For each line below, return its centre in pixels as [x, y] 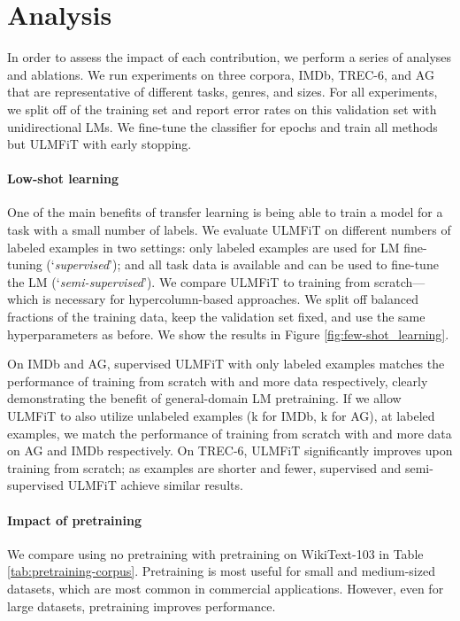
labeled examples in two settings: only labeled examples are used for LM [203, 247]
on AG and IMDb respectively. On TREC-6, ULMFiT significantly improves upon [230, 450]
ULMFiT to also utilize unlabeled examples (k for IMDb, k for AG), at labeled [221, 416]
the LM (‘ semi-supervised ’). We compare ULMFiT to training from [189, 281]
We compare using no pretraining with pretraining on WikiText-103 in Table [215, 553]
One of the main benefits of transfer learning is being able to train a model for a [225, 212]
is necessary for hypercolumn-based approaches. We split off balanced [230, 299]
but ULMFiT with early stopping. [100, 144]
